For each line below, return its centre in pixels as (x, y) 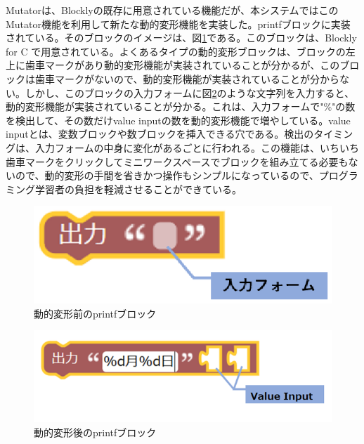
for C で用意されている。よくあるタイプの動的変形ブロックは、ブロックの (176, 51)
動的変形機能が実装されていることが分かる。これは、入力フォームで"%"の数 (181, 106)
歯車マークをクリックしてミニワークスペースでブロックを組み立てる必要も (177, 161)
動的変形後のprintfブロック (95, 432)
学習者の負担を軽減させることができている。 (138, 189)
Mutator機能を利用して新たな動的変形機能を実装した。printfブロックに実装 (178, 24)
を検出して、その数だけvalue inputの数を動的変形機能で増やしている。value (178, 120)
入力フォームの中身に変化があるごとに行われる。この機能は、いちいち (197, 147)
